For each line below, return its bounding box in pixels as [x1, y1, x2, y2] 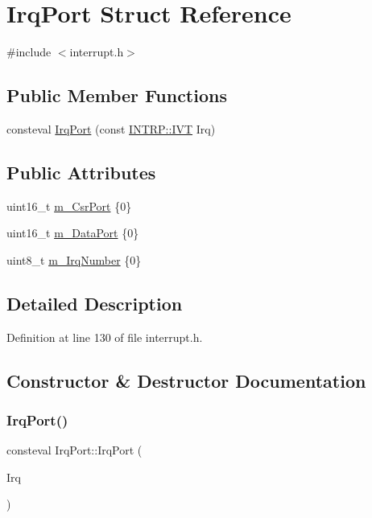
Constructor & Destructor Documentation [6, 368, 366, 393]
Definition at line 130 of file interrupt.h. [6, 328, 203, 345]
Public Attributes [6, 159, 156, 184]
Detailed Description [6, 290, 183, 315]
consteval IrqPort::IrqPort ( [6, 442, 143, 458]
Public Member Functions [6, 83, 227, 108]
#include [6, 43, 52, 60]
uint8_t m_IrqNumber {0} [6, 251, 142, 268]
